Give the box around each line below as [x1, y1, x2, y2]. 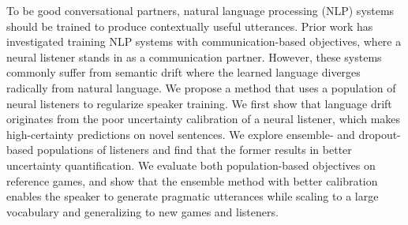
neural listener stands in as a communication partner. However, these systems [6, 48, 382, 65]
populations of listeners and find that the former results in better [36, 141, 352, 158]
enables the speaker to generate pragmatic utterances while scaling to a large [6, 188, 379, 204]
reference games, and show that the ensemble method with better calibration [6, 172, 378, 189]
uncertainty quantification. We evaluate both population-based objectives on [6, 156, 376, 173]
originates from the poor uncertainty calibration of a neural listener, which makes [6, 111, 401, 127]
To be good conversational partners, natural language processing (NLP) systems [6, 2, 395, 18]
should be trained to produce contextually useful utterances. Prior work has [6, 17, 373, 34]
